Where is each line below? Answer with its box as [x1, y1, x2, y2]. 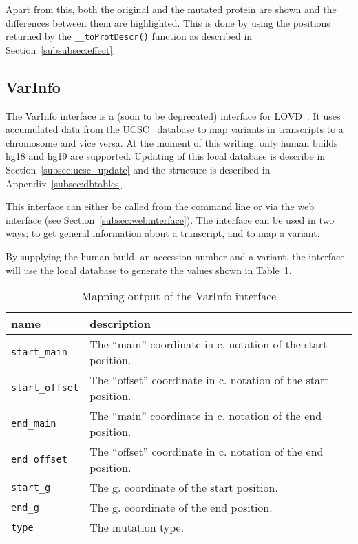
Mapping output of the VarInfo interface [81, 288, 277, 304]
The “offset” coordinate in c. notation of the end [89, 443, 324, 460]
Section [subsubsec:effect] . [6, 42, 116, 56]
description [89, 315, 151, 332]
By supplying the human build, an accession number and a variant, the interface [6, 249, 345, 263]
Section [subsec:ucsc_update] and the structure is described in [6, 163, 271, 177]
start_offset [11, 382, 79, 394]
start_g [11, 481, 51, 493]
